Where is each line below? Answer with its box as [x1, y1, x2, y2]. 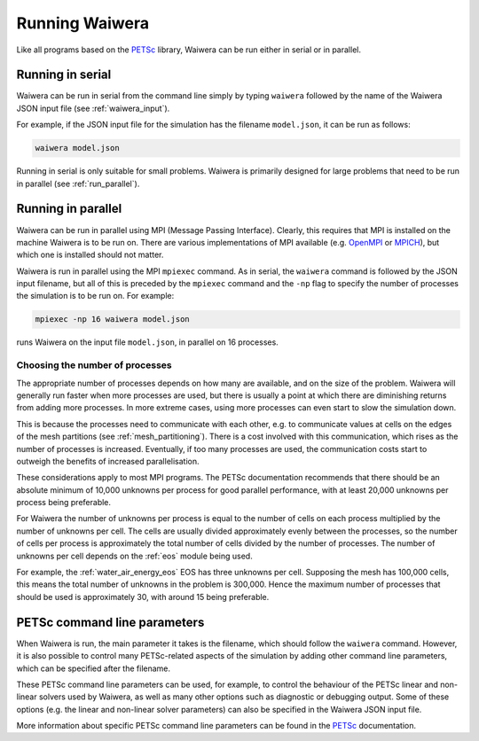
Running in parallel [16, 201, 122, 216]
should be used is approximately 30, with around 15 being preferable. [16, 591, 270, 602]
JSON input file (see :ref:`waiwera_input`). [16, 103, 170, 113]
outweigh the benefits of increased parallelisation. [16, 456, 200, 466]
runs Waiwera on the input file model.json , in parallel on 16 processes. [16, 337, 279, 347]
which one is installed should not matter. [16, 249, 164, 261]
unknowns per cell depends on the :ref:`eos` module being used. [16, 550, 253, 561]
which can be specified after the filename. [16, 663, 171, 674]
